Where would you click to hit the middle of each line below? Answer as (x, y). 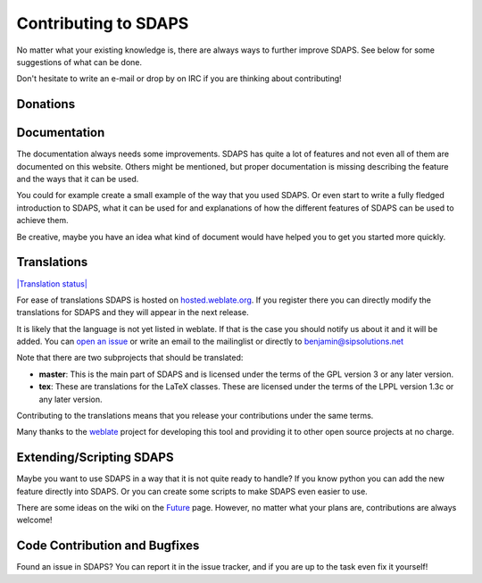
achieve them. (42, 221)
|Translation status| (52, 283)
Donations (46, 104)
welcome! (34, 520)
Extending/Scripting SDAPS (95, 458)
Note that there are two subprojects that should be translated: (130, 358)
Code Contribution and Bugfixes (108, 546)
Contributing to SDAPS (103, 23)
